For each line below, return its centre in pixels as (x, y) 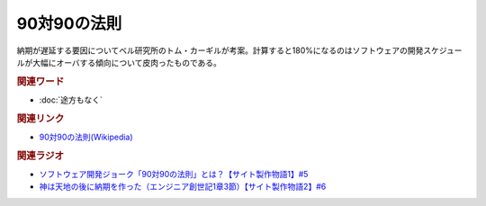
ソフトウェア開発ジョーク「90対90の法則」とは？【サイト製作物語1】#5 (174, 175)
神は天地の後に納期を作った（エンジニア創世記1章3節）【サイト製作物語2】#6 (183, 187)
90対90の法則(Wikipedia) (86, 137)
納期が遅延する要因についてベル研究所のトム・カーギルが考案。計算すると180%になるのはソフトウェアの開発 (220, 50)
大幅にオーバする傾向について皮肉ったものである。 (127, 62)
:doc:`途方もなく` (71, 100)
